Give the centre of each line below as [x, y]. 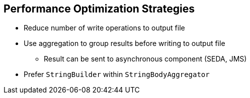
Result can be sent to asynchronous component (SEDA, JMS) [145, 59]
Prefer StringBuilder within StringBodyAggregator [117, 74]
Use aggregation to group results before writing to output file [124, 43]
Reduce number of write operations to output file [104, 28]
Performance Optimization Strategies [99, 9]
